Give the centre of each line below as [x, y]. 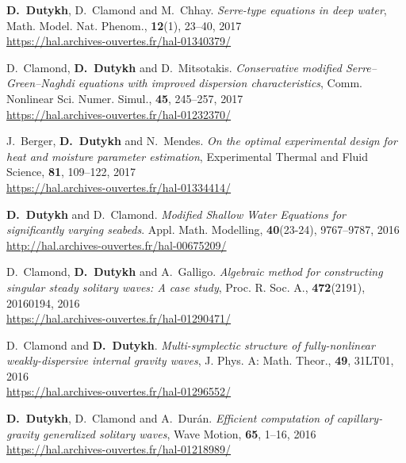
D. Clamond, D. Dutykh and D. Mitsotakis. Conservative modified [174, 67]
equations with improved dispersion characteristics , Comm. [220, 83]
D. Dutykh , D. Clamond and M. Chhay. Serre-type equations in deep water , [197, 10]
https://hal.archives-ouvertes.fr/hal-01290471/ [119, 318]
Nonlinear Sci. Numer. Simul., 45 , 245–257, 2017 [125, 98]
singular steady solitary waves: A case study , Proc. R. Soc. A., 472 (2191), [186, 287]
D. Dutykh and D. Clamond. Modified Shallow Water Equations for [176, 214]
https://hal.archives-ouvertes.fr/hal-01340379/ [119, 41]
